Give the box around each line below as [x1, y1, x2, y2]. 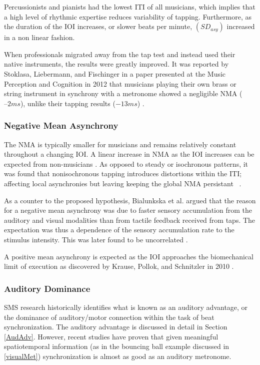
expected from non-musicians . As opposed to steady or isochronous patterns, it [4, 158, 248, 169]
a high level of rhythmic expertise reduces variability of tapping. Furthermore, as [4, 11, 252, 22]
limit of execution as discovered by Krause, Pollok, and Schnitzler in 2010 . [4, 261, 234, 271]
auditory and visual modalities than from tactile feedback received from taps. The [4, 214, 255, 225]
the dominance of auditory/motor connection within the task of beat [4, 311, 214, 322]
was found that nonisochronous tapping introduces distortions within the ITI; [4, 168, 242, 179]
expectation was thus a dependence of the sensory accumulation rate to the [4, 224, 234, 235]
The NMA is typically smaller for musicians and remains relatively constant [4, 139, 236, 149]
